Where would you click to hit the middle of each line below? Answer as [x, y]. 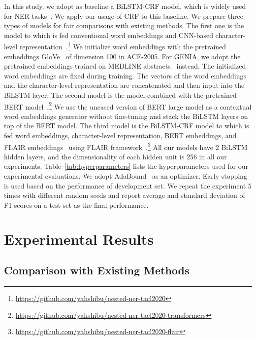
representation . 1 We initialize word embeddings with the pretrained [123, 46]
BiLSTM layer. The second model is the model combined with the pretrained [120, 95]
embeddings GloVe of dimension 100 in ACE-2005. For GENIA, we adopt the [122, 56]
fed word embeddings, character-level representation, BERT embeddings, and [120, 135]
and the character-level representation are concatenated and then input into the [124, 85]
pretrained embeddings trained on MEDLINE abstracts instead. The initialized [125, 66]
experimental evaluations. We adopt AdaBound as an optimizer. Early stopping [126, 176]
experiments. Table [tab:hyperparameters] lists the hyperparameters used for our [126, 166]
